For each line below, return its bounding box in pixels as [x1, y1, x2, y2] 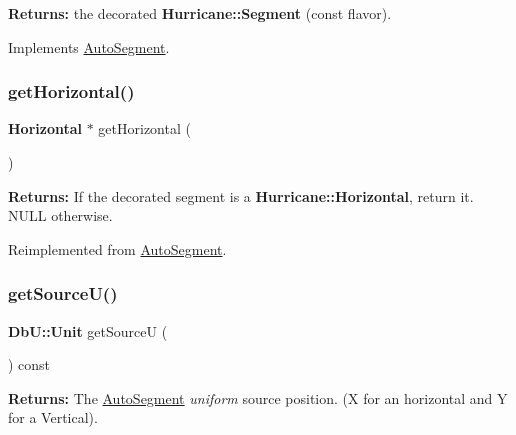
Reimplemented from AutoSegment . [8, 238, 227, 259]
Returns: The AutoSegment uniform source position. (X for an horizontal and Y [8, 387, 508, 408]
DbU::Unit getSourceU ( [8, 320, 168, 341]
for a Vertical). [8, 407, 98, 428]
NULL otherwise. [8, 205, 113, 226]
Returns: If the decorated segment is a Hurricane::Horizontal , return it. [8, 185, 474, 206]
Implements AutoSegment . [8, 36, 170, 57]
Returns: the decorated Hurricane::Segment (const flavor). [8, 3, 392, 23]
